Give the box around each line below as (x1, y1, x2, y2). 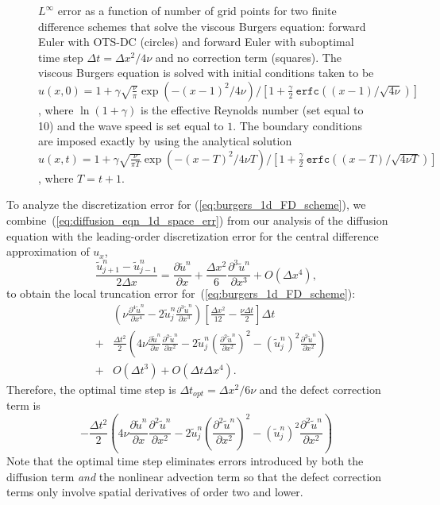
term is (6, 397, 41, 414)
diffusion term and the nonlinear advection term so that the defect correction (6, 468, 382, 484)
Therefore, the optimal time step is (6, 380, 176, 397)
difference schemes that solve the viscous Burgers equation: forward (38, 17, 366, 34)
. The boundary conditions (233, 117, 362, 133)
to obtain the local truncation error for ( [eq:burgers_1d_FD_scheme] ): (6, 285, 356, 302)
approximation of (6, 243, 90, 260)
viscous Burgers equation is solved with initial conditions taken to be (38, 64, 374, 81)
